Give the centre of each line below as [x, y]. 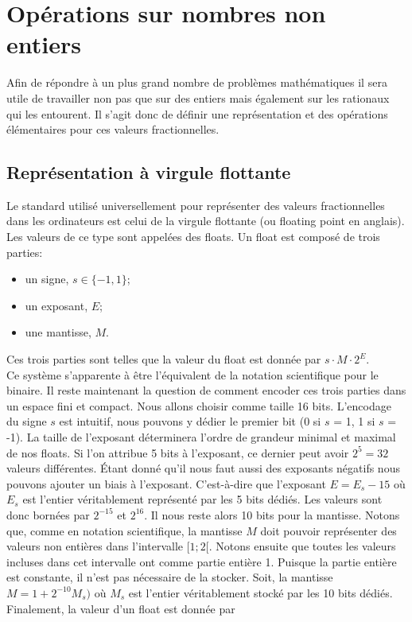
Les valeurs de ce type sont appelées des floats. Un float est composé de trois [193, 237]
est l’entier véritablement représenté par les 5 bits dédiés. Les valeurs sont [202, 499]
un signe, [47, 279]
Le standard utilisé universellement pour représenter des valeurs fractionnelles [196, 205]
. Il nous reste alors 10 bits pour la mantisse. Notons [272, 514]
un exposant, [56, 305]
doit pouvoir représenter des [328, 530]
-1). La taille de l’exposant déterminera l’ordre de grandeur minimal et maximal [201, 437]
